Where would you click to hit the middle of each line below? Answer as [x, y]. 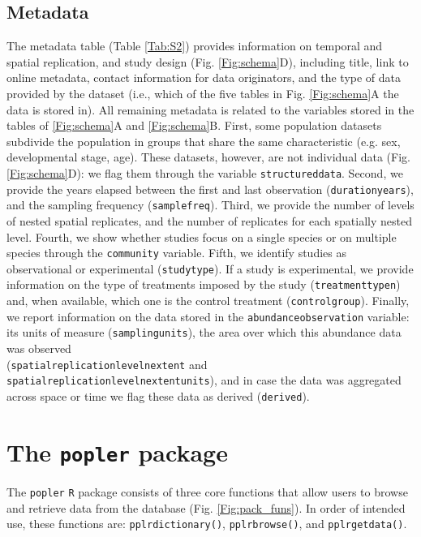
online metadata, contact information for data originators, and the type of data [204, 77]
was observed [39, 348]
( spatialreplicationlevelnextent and [107, 364]
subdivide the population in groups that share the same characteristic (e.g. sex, [204, 141]
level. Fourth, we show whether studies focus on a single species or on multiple [202, 236]
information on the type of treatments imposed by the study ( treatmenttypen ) [204, 284]
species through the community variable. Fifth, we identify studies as [176, 253]
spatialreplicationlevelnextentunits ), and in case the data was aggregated [204, 380]
